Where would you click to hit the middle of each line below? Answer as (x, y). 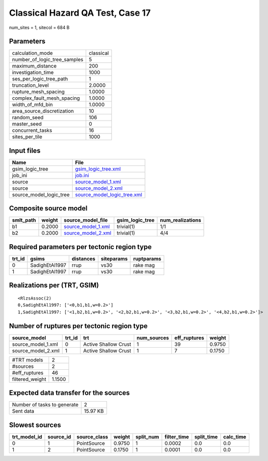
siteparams (114, 259)
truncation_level (30, 85)
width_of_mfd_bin (33, 104)
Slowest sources (35, 425)
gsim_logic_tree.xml (98, 169)
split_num (147, 436)
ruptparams (147, 259)
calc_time (235, 436)
